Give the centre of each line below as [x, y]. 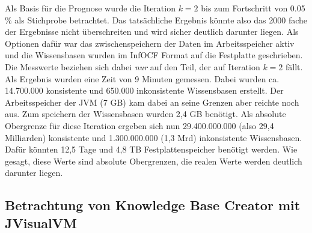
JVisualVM [41, 222]
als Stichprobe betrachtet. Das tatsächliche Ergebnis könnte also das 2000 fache [161, 20]
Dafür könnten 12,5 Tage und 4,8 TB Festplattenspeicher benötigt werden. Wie [151, 149]
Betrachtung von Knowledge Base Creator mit [153, 205]
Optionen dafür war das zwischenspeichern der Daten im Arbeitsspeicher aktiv [150, 43]
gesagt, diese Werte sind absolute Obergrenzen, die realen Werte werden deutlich [154, 161]
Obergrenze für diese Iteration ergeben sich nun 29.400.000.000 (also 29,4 [139, 125]
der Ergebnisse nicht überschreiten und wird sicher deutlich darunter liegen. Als [152, 32]
